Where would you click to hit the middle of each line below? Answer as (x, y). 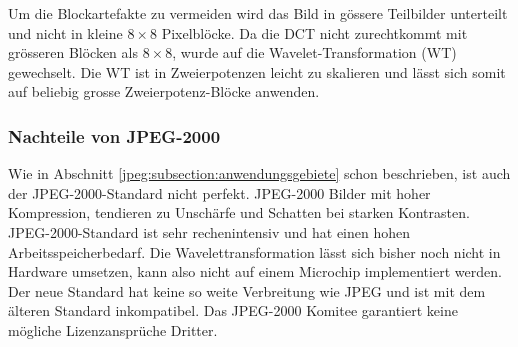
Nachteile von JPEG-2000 (114, 135)
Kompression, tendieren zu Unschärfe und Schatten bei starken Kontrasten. (239, 212)
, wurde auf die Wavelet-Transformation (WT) (314, 52)
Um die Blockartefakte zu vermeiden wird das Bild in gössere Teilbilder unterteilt (258, 13)
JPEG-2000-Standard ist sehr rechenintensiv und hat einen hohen (209, 231)
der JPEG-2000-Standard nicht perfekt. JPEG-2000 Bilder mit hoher (219, 192)
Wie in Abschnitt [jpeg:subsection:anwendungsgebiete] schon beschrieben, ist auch (259, 173)
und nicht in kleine (65, 32)
